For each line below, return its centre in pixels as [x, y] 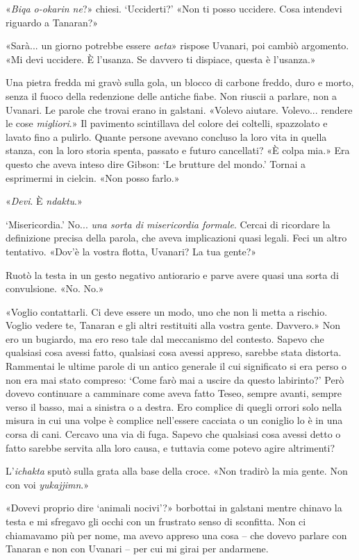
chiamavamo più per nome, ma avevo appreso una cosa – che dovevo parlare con [176, 535]
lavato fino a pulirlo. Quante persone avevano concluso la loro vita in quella [166, 136]
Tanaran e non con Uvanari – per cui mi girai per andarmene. [137, 549]
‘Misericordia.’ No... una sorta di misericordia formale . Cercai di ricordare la [168, 224]
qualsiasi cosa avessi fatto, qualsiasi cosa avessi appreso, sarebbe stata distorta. [174, 352]
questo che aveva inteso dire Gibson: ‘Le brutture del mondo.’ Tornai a [156, 163]
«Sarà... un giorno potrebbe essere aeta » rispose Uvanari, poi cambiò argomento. [177, 45]
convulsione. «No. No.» [55, 288]
